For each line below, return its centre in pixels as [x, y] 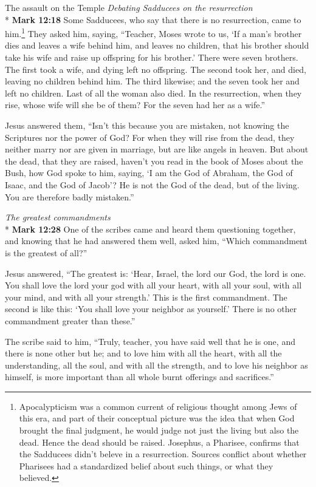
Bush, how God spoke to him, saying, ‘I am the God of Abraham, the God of [149, 173]
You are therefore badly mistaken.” [70, 196]
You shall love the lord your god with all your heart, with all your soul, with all [153, 285]
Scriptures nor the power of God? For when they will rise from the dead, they [150, 137]
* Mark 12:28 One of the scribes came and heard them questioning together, [150, 229]
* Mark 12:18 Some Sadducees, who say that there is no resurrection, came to [153, 19]
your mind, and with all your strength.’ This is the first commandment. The [146, 297]
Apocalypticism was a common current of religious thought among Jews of [158, 406]
